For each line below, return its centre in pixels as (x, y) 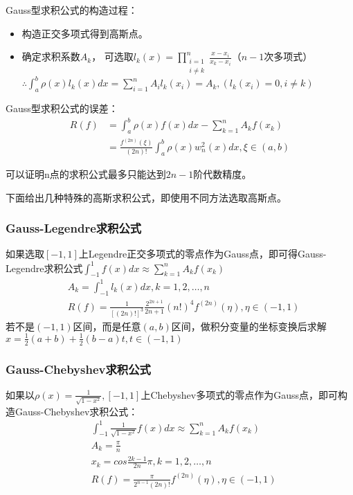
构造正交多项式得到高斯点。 (85, 33)
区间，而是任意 (107, 326)
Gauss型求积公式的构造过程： (72, 10)
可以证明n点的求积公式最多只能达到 (86, 174)
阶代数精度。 (223, 174)
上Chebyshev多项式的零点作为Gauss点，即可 (239, 394)
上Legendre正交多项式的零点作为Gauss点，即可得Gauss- (202, 254)
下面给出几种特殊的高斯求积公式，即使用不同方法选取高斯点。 (146, 197)
